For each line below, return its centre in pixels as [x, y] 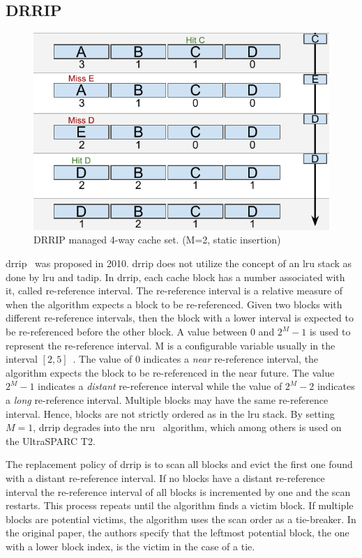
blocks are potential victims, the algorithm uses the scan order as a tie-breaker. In [181, 519]
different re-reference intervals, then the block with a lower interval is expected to [180, 318]
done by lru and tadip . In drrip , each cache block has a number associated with [175, 277]
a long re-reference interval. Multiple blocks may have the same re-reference [167, 399]
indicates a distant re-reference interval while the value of [160, 386]
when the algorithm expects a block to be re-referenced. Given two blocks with [174, 304]
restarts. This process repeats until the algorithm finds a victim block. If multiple [180, 505]
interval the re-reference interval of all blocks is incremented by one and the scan [178, 491]
